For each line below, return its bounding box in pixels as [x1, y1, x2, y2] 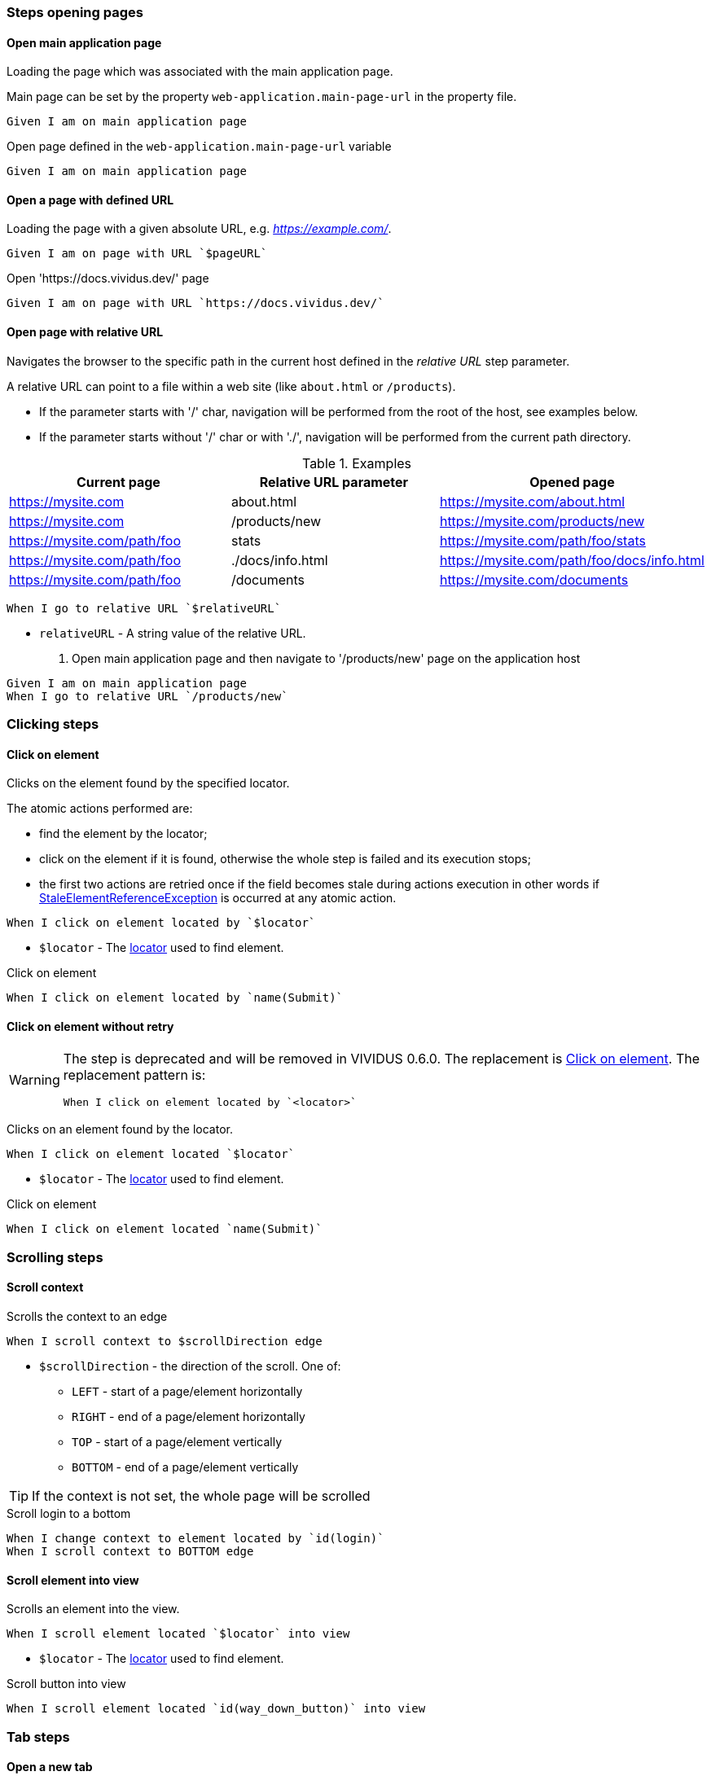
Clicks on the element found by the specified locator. [7, 776, 290, 791]
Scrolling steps [7, 1248, 103, 1265]
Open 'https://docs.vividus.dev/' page [7, 271, 209, 286]
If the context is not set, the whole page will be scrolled [32, 1488, 371, 1505]
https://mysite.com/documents [439, 571, 629, 588]
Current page [77, 473, 160, 490]
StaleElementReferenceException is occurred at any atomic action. [39, 891, 397, 906]
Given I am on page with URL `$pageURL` [7, 247, 268, 261]
